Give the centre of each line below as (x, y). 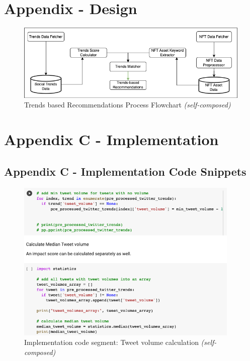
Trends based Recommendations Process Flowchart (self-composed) (128, 105)
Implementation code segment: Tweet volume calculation (111, 342)
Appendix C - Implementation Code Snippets (125, 171)
